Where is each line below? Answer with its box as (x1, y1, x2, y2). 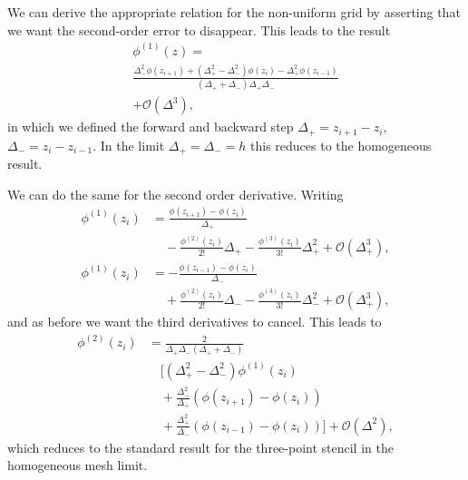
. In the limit (93, 135, 165, 154)
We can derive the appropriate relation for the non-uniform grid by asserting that (7, 3, 461, 21)
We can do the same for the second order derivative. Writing (7, 184, 344, 203)
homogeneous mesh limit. (7, 456, 148, 475)
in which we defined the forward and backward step (7, 117, 294, 136)
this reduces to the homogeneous (250, 135, 432, 154)
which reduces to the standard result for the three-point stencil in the (7, 437, 394, 456)
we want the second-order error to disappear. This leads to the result (7, 20, 391, 39)
